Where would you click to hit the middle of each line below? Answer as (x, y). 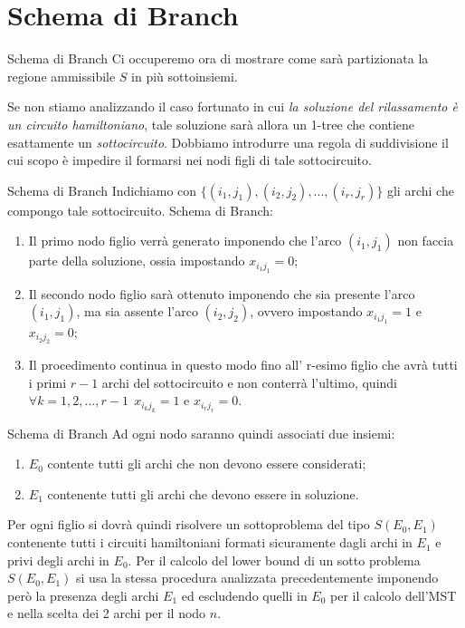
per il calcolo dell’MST (394, 595)
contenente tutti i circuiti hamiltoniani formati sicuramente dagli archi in (210, 542)
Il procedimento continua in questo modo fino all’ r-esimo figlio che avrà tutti (243, 365)
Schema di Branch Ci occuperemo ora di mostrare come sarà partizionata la (218, 58)
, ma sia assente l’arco (137, 311)
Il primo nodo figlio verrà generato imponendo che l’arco (185, 241)
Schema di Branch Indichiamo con (102, 190)
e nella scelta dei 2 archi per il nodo (107, 613)
